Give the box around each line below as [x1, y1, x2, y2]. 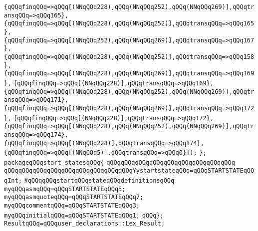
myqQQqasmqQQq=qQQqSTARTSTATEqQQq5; [4, 185, 126, 193]
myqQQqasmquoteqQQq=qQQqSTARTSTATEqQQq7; [4, 194, 144, 201]
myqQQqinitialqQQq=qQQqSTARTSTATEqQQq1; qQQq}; [4, 212, 164, 219]
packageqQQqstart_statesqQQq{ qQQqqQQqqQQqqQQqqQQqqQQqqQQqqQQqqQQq [4, 159, 235, 166]
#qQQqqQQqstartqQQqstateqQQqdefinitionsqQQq [24, 177, 175, 185]
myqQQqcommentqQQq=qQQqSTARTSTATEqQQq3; [4, 202, 140, 210]
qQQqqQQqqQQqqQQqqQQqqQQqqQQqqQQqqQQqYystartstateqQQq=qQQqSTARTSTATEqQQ [4, 167, 255, 175]
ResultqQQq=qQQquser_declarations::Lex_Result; [4, 220, 165, 228]
